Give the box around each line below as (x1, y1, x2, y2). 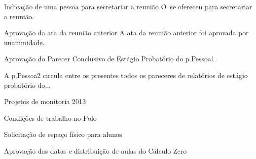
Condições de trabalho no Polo (4, 112, 97, 123)
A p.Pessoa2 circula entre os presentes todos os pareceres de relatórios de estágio (4, 70, 248, 80)
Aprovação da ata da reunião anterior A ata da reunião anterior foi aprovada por (4, 27, 249, 38)
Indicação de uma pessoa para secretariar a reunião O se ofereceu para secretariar (4, 1, 252, 11)
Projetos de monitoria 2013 (4, 96, 86, 106)
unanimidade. (4, 37, 45, 47)
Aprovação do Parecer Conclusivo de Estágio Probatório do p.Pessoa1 (4, 53, 215, 64)
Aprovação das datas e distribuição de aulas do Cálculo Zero (4, 145, 187, 156)
